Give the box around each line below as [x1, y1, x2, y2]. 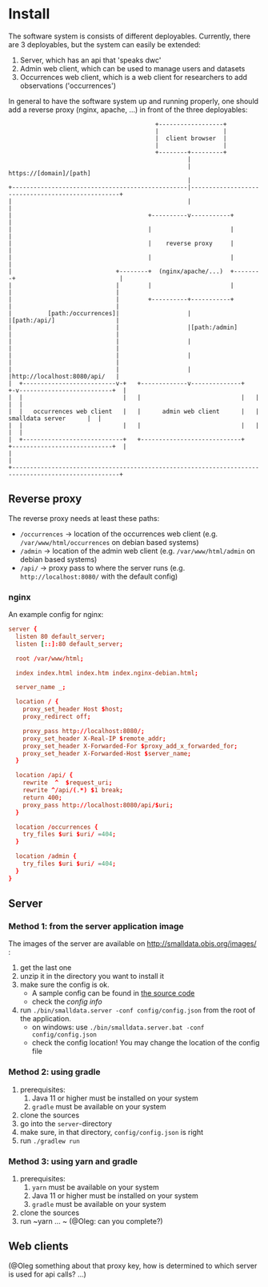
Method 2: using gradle [8, 1066, 102, 1077]
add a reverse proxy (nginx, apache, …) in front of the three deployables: [8, 105, 248, 114]
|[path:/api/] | [8, 316, 120, 324]
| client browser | [154, 134, 227, 142]
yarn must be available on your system [31, 1182, 159, 1192]
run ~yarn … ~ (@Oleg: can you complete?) [19, 1216, 163, 1225]
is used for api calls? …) [8, 1269, 86, 1279]
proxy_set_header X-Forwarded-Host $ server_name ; [22, 749, 192, 757]
